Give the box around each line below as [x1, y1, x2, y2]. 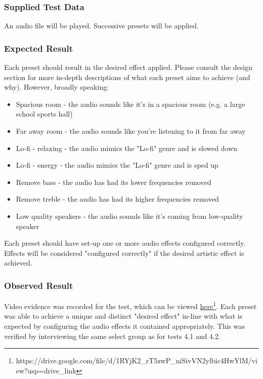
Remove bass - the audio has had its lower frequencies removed [16, 176, 211, 187]
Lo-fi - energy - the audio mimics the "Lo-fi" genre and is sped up [16, 160, 218, 170]
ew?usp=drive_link [16, 365, 76, 375]
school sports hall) [16, 108, 73, 119]
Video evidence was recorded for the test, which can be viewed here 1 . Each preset [4, 299, 257, 311]
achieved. [4, 257, 32, 268]
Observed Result [4, 279, 73, 291]
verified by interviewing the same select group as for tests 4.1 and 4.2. [4, 330, 221, 341]
